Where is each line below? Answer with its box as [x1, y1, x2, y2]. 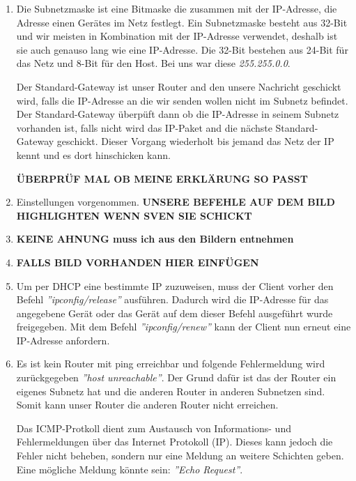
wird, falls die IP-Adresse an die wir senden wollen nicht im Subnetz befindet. [16, 93, 348, 107]
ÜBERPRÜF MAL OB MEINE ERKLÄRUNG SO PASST [16, 171, 308, 185]
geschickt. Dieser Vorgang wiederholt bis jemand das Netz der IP [56, 134, 334, 148]
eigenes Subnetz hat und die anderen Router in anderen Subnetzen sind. [16, 383, 325, 398]
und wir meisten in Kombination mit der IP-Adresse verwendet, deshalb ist [16, 29, 338, 43]
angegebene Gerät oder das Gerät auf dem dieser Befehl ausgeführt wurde [16, 305, 333, 320]
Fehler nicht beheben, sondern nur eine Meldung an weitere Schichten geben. [16, 448, 344, 463]
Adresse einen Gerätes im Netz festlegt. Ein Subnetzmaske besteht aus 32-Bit [16, 15, 348, 29]
